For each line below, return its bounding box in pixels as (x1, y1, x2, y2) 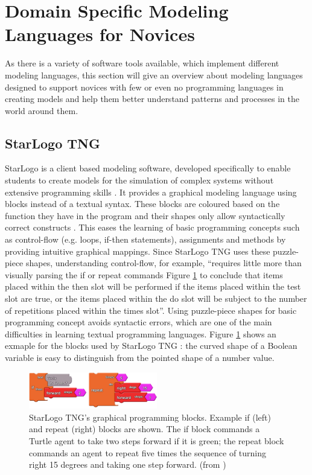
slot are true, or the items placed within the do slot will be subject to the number (5, 292, 307, 305)
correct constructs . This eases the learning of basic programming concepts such (5, 221, 300, 234)
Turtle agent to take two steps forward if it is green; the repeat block (29, 435, 284, 447)
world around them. (5, 104, 78, 116)
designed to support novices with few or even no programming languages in (5, 80, 284, 93)
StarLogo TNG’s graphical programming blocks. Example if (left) (29, 410, 272, 423)
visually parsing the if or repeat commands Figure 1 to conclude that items (5, 268, 283, 281)
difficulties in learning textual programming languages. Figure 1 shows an (5, 327, 276, 340)
